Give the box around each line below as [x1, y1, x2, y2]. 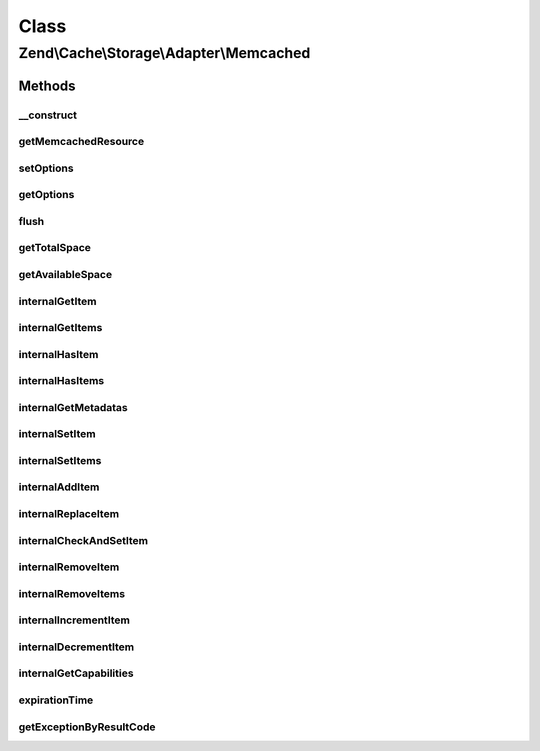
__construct [18, 108, 78, 122]
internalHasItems [18, 374, 105, 388]
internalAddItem [18, 480, 100, 494]
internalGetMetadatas [18, 400, 129, 414]
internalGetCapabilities [18, 666, 134, 680]
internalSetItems [18, 453, 102, 467]
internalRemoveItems [18, 586, 125, 600]
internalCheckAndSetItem [18, 533, 149, 547]
